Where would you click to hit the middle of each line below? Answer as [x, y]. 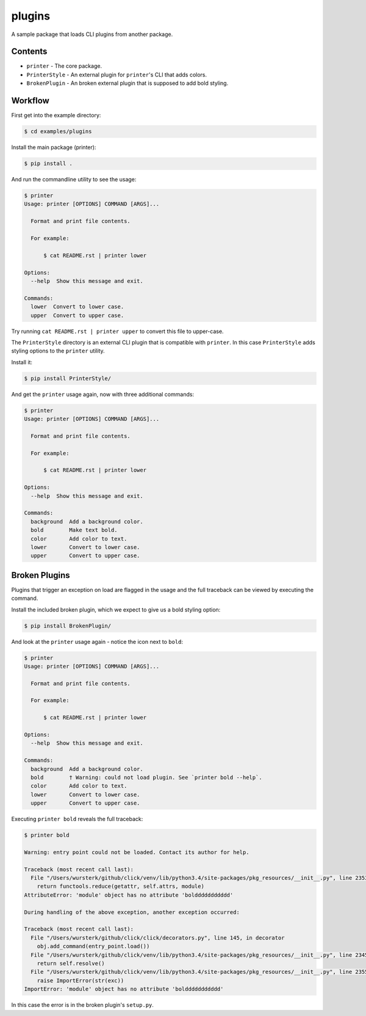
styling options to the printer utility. [58, 351]
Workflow [30, 101]
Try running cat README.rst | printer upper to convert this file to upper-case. [117, 331]
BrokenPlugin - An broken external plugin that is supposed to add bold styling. [127, 83]
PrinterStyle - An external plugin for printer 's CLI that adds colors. [117, 75]
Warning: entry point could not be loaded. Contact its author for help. [137, 852]
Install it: [22, 362]
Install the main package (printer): [54, 147]
